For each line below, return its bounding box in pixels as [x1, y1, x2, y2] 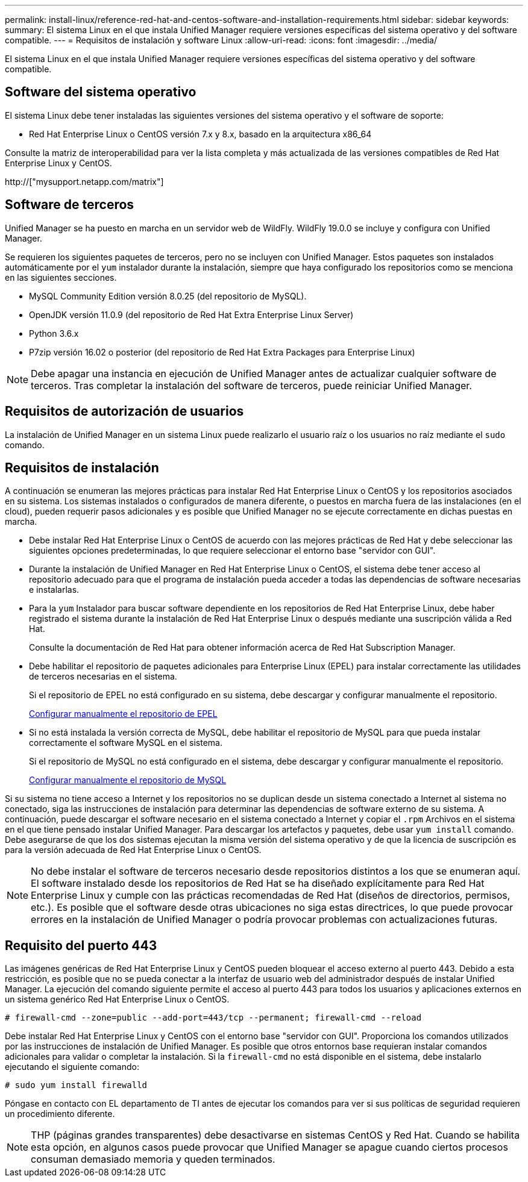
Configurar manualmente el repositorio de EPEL [29, 708, 218, 719]
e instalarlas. [29, 584, 80, 595]
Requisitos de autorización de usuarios [5, 404, 244, 419]
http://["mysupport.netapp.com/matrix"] [5, 176, 164, 187]
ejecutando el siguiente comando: [5, 1062, 139, 1072]
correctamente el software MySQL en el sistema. [29, 737, 222, 748]
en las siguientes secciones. [5, 272, 117, 283]
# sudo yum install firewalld [5, 1080, 148, 1090]
